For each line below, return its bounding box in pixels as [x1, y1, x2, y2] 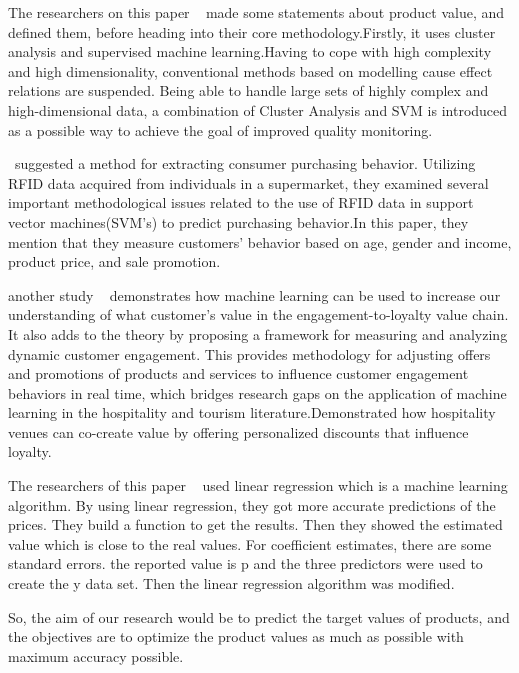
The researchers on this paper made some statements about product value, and [8, 2, 505, 22]
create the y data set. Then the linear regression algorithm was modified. [8, 573, 455, 594]
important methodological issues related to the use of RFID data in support [8, 192, 474, 213]
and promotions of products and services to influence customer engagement [8, 363, 469, 384]
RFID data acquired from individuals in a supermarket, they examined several [8, 172, 489, 193]
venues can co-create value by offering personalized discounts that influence [8, 421, 469, 442]
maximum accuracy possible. [8, 645, 184, 666]
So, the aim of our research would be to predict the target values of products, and [8, 606, 510, 627]
